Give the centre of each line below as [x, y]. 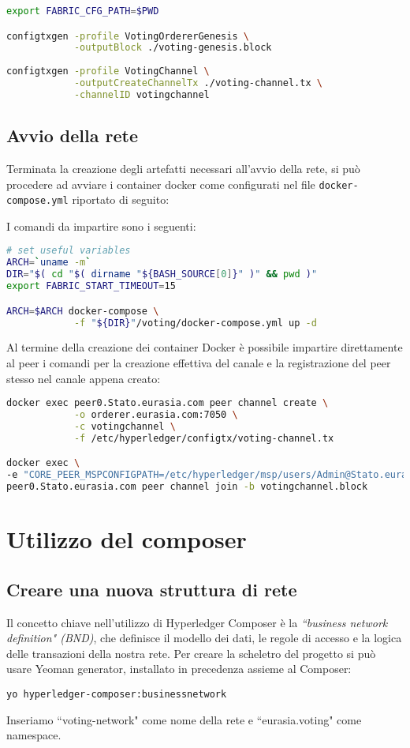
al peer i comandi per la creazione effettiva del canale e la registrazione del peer [199, 362]
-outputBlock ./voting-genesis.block [173, 48]
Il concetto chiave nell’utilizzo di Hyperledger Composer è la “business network [197, 622]
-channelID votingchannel [142, 94]
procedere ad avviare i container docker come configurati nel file [161, 184]
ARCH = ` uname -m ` [49, 263]
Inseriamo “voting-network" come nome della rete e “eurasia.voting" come [184, 719]
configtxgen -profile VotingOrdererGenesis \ [128, 36]
